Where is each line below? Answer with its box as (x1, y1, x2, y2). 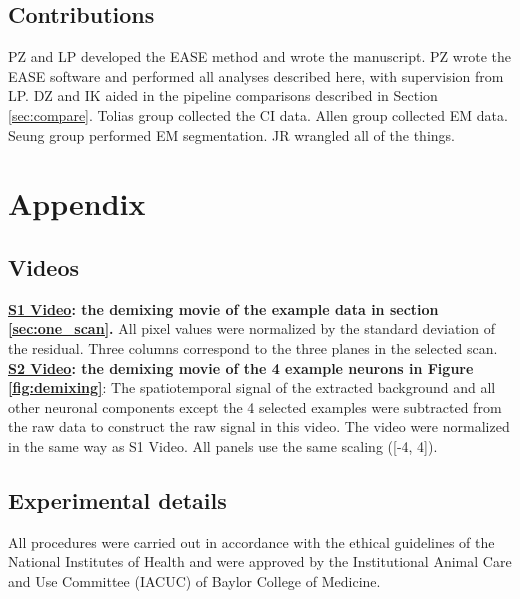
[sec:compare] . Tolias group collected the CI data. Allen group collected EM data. (8, 104, 508, 125)
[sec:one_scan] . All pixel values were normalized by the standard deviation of (8, 318, 495, 339)
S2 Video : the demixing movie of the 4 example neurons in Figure (8, 357, 474, 378)
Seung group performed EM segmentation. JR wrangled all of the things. (8, 124, 455, 145)
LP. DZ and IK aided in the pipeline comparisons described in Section (8, 85, 438, 106)
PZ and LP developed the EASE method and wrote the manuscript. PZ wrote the (8, 46, 512, 67)
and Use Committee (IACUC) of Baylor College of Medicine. (8, 570, 381, 591)
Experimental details (8, 484, 227, 515)
